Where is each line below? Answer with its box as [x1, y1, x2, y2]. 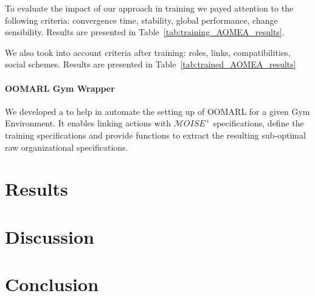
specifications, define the [213, 117, 304, 129]
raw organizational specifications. [5, 140, 128, 153]
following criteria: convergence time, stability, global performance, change [5, 13, 278, 26]
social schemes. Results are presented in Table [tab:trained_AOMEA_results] [5, 58, 296, 71]
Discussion [5, 224, 94, 249]
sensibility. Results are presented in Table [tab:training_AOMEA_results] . [5, 26, 285, 38]
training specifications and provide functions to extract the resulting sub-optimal [5, 128, 306, 141]
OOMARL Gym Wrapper [5, 81, 115, 94]
